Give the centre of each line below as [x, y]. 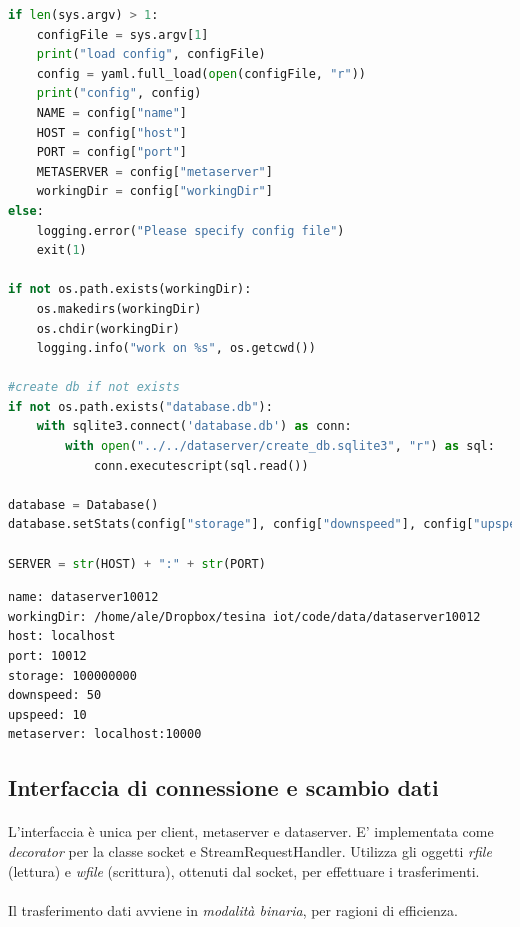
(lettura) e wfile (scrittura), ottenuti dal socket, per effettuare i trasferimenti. [244, 870]
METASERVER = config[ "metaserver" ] [154, 171]
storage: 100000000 [72, 675]
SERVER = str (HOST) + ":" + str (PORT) [137, 563]
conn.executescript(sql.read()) [201, 465]
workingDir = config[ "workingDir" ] [154, 191]
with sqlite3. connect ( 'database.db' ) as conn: [194, 426]
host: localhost [62, 636]
